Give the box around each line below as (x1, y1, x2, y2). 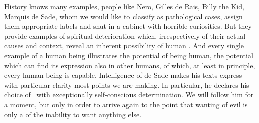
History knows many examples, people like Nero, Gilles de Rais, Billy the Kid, (4, 1, 244, 11)
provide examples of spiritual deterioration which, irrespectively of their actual (4, 30, 246, 41)
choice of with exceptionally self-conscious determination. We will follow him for (4, 89, 254, 100)
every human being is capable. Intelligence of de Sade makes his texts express (4, 70, 242, 80)
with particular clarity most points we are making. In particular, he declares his (4, 79, 249, 90)
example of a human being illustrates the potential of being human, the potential (4, 50, 253, 60)
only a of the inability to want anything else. (4, 109, 142, 119)
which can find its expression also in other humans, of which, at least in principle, (4, 60, 255, 70)
